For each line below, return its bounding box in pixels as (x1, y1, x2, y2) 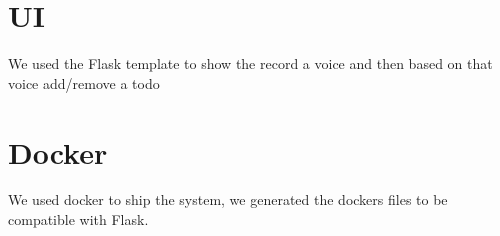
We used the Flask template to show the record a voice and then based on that (8, 53, 493, 74)
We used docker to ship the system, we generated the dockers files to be (8, 189, 448, 210)
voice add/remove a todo (8, 72, 160, 93)
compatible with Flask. (8, 209, 149, 230)
